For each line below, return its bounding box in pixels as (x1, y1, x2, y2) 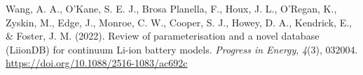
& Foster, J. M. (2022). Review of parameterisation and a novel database (6, 28, 320, 43)
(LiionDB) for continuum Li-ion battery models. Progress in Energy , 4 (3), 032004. (6, 42, 358, 56)
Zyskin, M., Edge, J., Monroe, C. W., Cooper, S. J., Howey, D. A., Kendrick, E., (6, 15, 352, 29)
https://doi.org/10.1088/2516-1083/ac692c (6, 56, 188, 70)
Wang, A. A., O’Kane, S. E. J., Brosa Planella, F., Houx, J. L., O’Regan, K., (6, 1, 337, 15)
